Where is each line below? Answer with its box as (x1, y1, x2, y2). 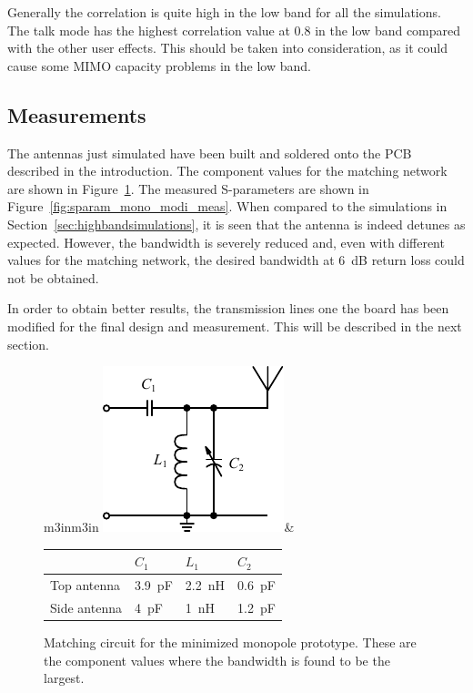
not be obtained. (7, 268, 99, 287)
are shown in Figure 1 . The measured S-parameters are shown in (7, 178, 369, 198)
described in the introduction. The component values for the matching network (7, 161, 448, 180)
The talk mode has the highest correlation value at (7, 20, 290, 39)
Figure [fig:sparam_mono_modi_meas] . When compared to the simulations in (7, 197, 448, 216)
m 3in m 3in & (44, 517, 295, 536)
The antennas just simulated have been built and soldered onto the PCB (7, 143, 412, 162)
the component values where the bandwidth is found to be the (44, 650, 390, 669)
